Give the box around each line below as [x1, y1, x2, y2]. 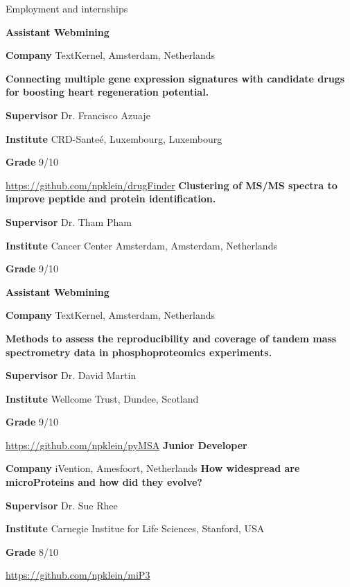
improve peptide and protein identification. [6, 191, 216, 206]
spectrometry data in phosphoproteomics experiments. [6, 344, 272, 359]
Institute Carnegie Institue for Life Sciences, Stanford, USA [6, 521, 265, 536]
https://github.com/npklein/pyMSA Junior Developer [6, 437, 247, 452]
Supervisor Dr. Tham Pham [6, 214, 132, 229]
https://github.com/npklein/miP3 [6, 568, 150, 582]
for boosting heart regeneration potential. [6, 85, 209, 99]
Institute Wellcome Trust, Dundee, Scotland [6, 391, 199, 405]
